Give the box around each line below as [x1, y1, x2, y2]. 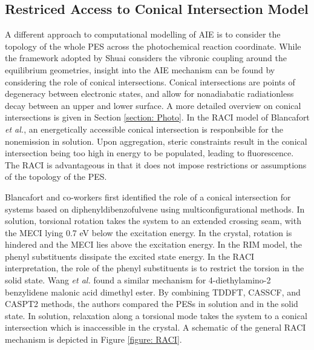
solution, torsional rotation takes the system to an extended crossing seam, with [5, 214, 301, 227]
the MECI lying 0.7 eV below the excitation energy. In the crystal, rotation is [5, 226, 292, 239]
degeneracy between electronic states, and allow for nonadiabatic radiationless [5, 87, 294, 100]
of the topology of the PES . [5, 170, 107, 183]
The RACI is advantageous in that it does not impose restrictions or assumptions [5, 158, 307, 171]
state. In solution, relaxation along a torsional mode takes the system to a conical [5, 309, 307, 322]
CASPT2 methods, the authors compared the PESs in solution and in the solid [5, 297, 298, 310]
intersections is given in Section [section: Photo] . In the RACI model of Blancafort [5, 111, 310, 124]
